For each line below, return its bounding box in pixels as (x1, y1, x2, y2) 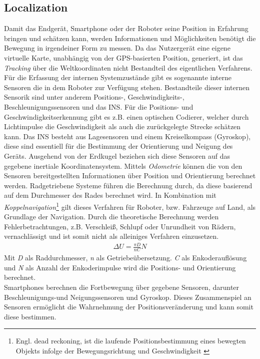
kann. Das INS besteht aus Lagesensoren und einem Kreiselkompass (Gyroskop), (4, 131, 251, 141)
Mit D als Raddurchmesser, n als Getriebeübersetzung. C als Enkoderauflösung (4, 252, 247, 263)
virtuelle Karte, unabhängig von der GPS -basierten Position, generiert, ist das (4, 52, 243, 63)
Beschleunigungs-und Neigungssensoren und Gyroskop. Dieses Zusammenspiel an (4, 291, 251, 302)
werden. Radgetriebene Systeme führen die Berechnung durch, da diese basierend (4, 180, 252, 190)
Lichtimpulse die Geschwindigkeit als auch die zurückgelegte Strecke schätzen (4, 121, 241, 132)
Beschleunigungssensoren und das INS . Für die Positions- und (4, 101, 193, 112)
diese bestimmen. (4, 311, 56, 321)
